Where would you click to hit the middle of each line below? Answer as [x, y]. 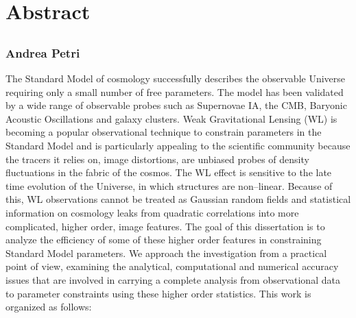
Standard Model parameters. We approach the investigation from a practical [166, 253]
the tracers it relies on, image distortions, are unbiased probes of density [157, 159]
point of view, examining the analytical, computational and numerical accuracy [172, 266]
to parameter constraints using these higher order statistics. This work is [158, 293]
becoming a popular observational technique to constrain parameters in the [164, 132]
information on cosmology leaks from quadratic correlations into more [152, 212]
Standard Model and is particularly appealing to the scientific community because [178, 146]
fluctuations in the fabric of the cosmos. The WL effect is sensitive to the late [169, 172]
